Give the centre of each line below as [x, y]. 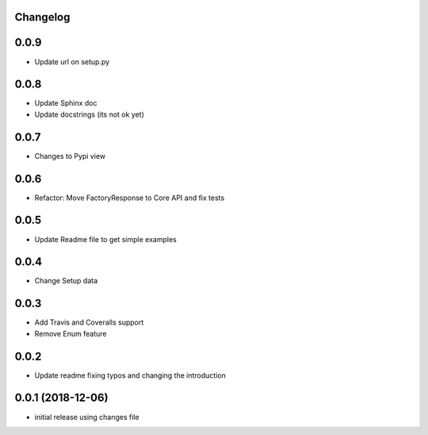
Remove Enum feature [71, 333]
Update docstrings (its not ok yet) [89, 114]
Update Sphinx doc [66, 103]
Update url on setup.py [72, 62]
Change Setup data [66, 281]
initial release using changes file [87, 417]
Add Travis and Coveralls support [89, 322]
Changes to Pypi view [70, 156]
